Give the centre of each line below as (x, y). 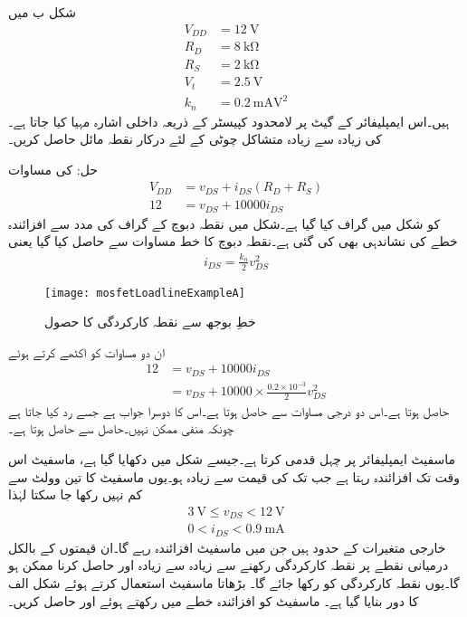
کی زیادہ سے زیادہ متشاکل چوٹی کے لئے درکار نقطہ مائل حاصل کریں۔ (195, 139)
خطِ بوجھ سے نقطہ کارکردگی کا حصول (150, 322)
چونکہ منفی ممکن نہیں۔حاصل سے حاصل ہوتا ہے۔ (121, 428)
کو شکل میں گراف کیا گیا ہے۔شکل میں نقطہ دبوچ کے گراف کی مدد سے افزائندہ (224, 223)
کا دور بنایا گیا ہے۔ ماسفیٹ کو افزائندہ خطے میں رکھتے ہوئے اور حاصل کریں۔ (214, 600)
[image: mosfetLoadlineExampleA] (145, 293)
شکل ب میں (42, 12)
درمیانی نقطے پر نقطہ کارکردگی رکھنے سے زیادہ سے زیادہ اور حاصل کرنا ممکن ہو (229, 565)
